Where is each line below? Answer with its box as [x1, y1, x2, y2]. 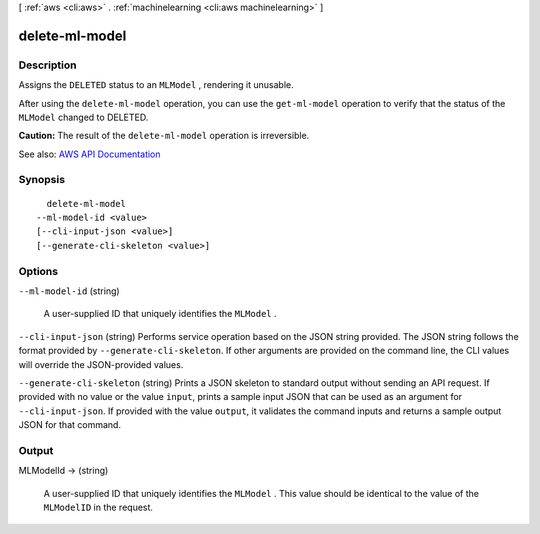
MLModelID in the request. [43, 501, 154, 514]
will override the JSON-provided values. [18, 358, 184, 370]
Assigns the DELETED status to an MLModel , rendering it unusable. [18, 79, 294, 91]
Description [18, 58, 77, 72]
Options [18, 264, 59, 278]
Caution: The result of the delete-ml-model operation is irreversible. [18, 130, 310, 142]
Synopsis [18, 173, 65, 187]
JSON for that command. [18, 419, 122, 431]
